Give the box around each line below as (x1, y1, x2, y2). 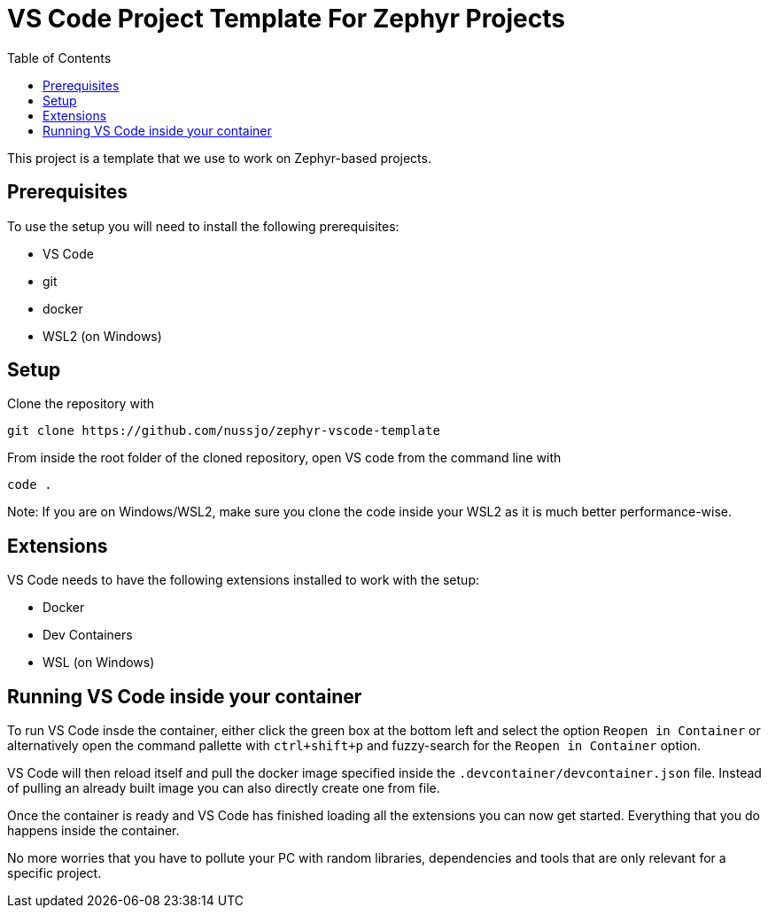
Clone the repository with (7, 396, 155, 412)
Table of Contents (7, 50, 112, 66)
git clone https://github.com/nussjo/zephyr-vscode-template (7, 423, 440, 438)
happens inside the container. (7, 823, 180, 839)
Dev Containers (43, 627, 133, 643)
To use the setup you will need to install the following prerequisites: (7, 218, 400, 234)
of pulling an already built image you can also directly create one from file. (7, 780, 440, 796)
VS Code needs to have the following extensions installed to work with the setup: (7, 572, 479, 588)
